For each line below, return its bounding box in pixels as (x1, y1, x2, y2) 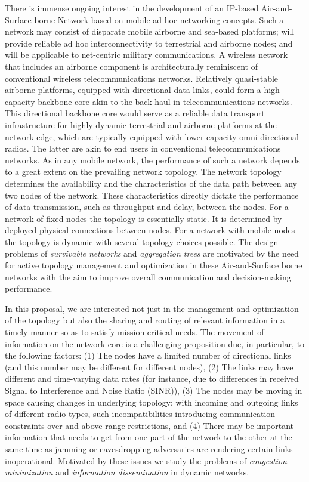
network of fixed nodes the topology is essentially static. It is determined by (5, 212, 282, 224)
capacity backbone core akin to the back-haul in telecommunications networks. (5, 95, 292, 107)
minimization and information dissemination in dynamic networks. (5, 466, 249, 478)
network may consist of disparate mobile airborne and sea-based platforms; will (5, 25, 295, 38)
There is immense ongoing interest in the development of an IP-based (5, 2, 259, 14)
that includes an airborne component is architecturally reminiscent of (5, 60, 258, 72)
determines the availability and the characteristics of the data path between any (5, 177, 297, 189)
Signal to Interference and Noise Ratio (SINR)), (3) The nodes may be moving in (5, 384, 302, 396)
